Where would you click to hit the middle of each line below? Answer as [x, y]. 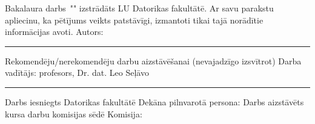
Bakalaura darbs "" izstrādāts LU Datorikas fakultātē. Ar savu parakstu [139, 8]
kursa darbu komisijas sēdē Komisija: [74, 113]
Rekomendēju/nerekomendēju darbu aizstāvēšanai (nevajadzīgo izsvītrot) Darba [153, 60]
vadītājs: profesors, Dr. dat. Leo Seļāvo [77, 73]
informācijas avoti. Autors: [54, 32]
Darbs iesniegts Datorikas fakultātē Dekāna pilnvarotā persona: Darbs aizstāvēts [154, 101]
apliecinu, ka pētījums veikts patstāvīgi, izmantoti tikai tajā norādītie [134, 20]
